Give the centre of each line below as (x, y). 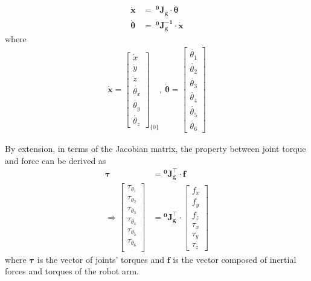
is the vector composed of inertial (235, 259)
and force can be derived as (56, 160)
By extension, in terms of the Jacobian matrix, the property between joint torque (155, 149)
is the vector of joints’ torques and (101, 259)
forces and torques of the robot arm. (72, 271)
